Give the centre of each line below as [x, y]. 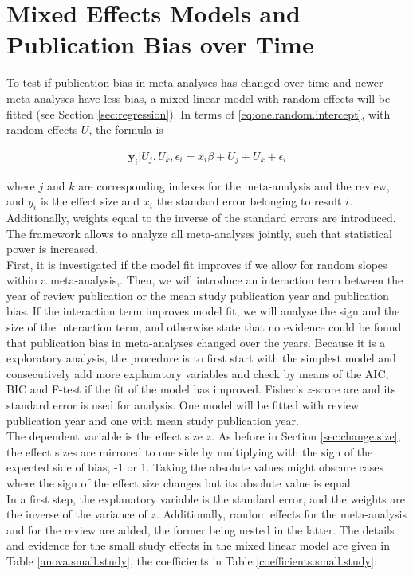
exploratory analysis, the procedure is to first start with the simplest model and [201, 358]
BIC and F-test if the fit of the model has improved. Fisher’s [155, 389]
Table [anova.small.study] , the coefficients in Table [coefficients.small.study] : [192, 560]
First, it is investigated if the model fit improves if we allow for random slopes [197, 264]
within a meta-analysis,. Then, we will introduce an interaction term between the [205, 280]
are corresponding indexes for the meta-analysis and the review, [234, 185]
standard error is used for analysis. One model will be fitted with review [183, 405]
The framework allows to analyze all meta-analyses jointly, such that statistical [199, 233]
